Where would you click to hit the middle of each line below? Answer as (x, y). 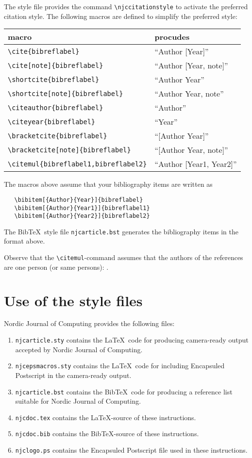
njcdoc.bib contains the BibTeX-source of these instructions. (107, 433)
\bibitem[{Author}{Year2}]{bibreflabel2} (82, 216)
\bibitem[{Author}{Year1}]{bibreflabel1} (82, 208)
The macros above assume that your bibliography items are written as (108, 184)
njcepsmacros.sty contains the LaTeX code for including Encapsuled (120, 366)
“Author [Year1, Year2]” (196, 164)
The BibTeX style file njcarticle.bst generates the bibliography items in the (121, 231)
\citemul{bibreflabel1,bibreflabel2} (77, 164)
